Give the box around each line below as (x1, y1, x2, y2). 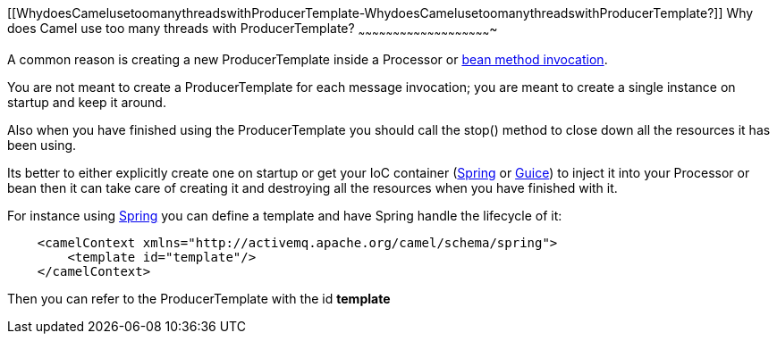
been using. (7, 137, 77, 153)
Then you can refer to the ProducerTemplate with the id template (7, 290, 391, 306)
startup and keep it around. (7, 94, 166, 110)
